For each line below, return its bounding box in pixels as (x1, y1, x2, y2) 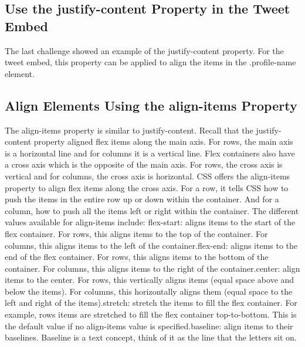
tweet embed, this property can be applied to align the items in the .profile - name (5, 56, 296, 68)
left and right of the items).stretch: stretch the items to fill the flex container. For (5, 296, 297, 309)
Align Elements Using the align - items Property (5, 96, 297, 114)
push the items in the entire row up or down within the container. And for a (5, 193, 279, 205)
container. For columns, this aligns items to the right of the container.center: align (5, 262, 300, 274)
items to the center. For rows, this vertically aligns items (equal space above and (5, 273, 294, 286)
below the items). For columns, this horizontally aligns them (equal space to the (5, 285, 293, 297)
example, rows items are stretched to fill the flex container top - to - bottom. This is (5, 308, 297, 321)
